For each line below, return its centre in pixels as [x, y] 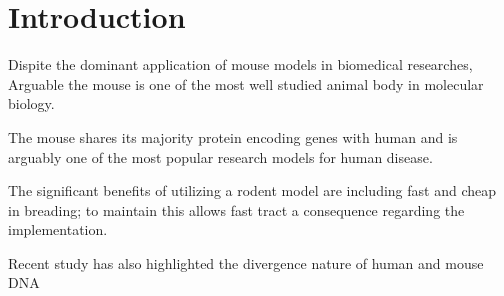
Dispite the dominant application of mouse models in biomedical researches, [240, 64]
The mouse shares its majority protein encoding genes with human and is [233, 136]
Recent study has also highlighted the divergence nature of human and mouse [246, 262]
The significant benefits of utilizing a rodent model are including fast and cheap [252, 190]
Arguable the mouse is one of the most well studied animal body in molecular [246, 83]
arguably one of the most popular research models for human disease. [220, 156]
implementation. [58, 229]
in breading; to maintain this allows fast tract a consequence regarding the [236, 209]
